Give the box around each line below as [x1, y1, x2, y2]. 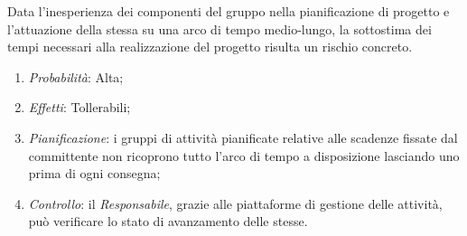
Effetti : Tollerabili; [28, 98, 131, 117]
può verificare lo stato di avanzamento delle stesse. [28, 212, 308, 231]
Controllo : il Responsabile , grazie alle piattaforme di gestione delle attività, [28, 194, 443, 212]
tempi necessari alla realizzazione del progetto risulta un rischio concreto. [7, 37, 413, 56]
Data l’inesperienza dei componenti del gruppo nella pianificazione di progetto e [7, 2, 450, 20]
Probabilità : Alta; [28, 67, 124, 86]
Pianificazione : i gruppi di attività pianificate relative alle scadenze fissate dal [28, 127, 458, 146]
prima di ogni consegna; [28, 164, 161, 183]
